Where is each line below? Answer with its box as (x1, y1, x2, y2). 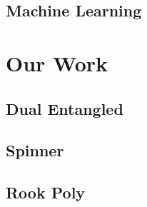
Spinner (6, 139, 64, 161)
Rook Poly (6, 181, 86, 203)
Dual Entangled (6, 97, 123, 119)
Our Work (6, 48, 108, 77)
